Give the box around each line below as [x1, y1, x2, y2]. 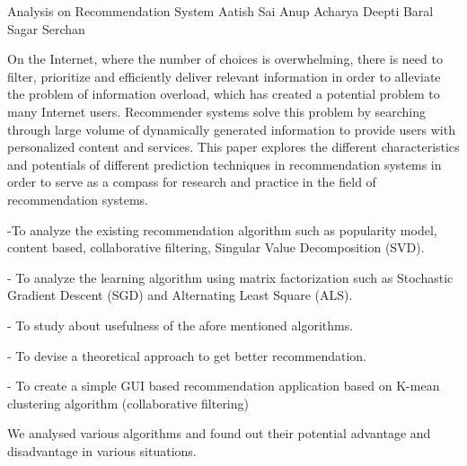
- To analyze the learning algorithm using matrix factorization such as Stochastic [7, 268, 454, 286]
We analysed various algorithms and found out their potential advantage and [7, 424, 431, 443]
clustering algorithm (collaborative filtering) [7, 393, 249, 412]
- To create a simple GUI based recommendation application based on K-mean [7, 376, 440, 395]
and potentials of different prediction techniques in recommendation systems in [7, 154, 442, 173]
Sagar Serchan [7, 19, 85, 38]
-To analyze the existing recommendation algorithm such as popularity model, [7, 220, 437, 239]
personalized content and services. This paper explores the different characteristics [7, 137, 460, 156]
